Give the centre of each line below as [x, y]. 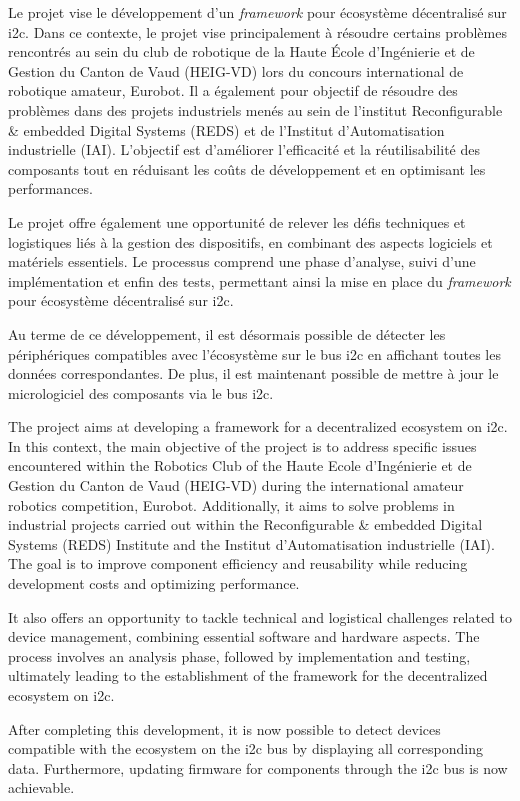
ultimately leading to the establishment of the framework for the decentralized [248, 675]
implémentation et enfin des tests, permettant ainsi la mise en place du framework [259, 280]
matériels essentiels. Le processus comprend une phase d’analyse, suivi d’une [242, 261]
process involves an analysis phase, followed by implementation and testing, [239, 655]
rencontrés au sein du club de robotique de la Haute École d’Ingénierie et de [241, 51]
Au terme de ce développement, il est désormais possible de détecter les [227, 333]
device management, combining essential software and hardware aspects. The [244, 636]
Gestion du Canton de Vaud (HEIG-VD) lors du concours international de [236, 70]
